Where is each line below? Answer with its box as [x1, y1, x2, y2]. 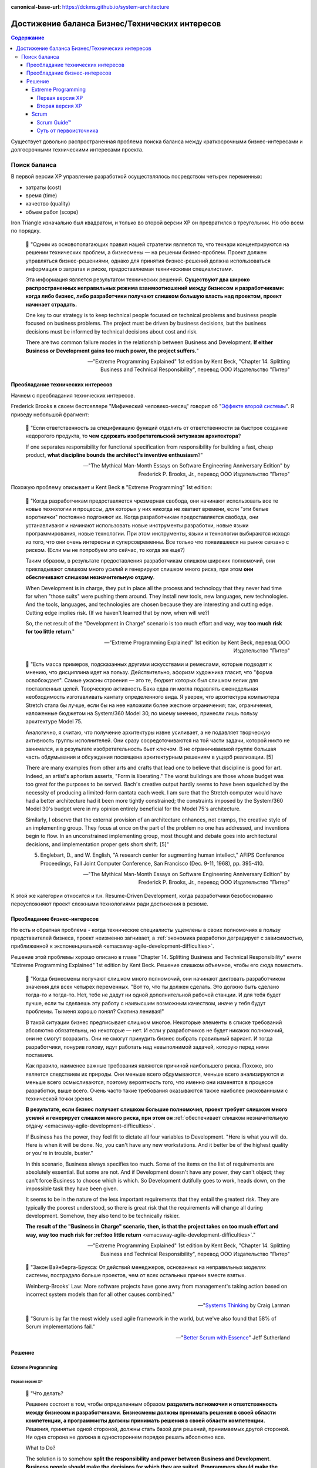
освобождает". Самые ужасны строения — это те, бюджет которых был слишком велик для [25, 677, 258, 684]
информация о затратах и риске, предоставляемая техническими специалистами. [25, 265, 234, 272]
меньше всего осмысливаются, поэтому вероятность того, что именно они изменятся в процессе [25, 1079, 274, 1086]
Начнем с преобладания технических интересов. [11, 392, 135, 399]
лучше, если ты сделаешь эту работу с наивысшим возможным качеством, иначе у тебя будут [25, 999, 266, 1006]
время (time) [25, 191, 58, 199]
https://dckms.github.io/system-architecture [62, 4, 170, 10]
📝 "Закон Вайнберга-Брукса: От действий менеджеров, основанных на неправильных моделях [25, 1264, 267, 1271]
